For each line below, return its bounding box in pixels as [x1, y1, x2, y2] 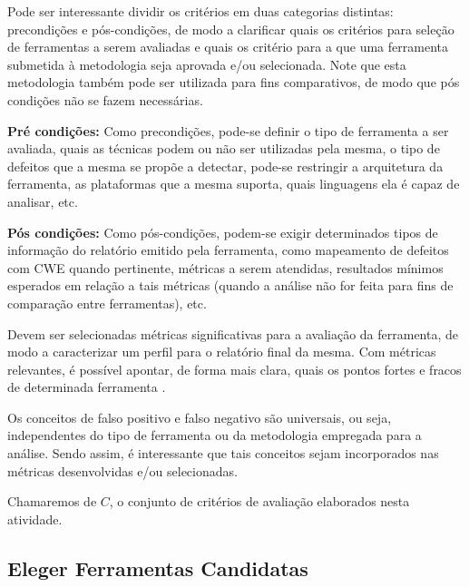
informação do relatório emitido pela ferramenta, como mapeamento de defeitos [7, 240, 449, 259]
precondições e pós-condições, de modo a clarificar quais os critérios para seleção [7, 19, 454, 38]
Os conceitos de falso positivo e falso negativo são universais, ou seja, [7, 407, 392, 426]
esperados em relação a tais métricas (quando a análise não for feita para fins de [7, 276, 454, 295]
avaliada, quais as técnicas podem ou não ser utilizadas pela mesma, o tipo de [7, 139, 440, 158]
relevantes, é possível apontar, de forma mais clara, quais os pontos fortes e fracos [7, 359, 462, 378]
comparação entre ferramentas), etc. [7, 293, 207, 312]
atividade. [7, 509, 63, 528]
